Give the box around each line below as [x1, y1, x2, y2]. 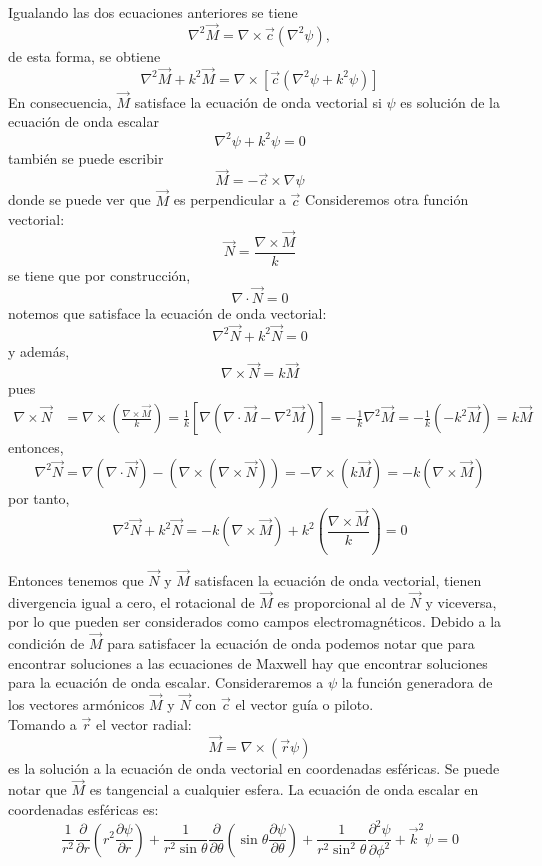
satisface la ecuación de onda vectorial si [134, 91, 382, 112]
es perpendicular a [173, 189, 286, 210]
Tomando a [8, 713, 77, 734]
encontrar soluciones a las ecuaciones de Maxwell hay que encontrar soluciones [8, 652, 488, 673]
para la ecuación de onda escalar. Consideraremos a [8, 672, 324, 693]
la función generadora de [341, 672, 493, 693]
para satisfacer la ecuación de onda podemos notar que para [107, 633, 475, 654]
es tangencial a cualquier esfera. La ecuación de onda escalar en [89, 779, 479, 800]
